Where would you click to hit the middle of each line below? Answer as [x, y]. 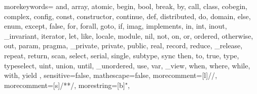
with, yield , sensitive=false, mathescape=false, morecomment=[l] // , [111, 75]
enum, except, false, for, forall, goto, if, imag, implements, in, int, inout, [116, 26]
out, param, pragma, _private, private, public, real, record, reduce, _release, [123, 45]
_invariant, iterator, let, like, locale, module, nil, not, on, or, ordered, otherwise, [129, 35]
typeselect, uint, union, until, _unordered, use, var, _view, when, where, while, [127, 65]
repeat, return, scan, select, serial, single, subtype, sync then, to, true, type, [122, 55]
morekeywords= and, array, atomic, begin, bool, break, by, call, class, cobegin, [126, 6]
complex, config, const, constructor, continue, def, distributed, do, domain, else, [127, 16]
